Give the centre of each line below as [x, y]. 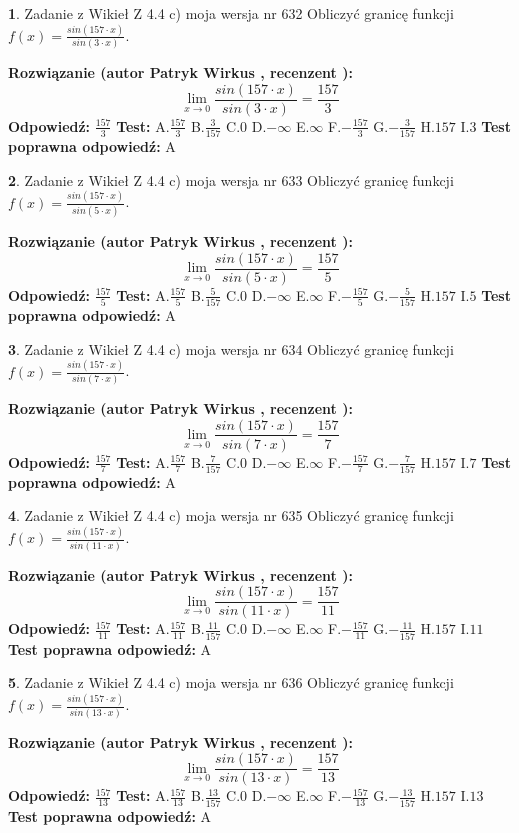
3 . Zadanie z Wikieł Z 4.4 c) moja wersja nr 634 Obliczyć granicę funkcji [231, 348]
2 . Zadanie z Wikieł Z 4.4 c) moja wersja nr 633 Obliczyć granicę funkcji [231, 179]
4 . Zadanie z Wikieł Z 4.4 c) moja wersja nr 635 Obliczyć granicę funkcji [231, 515]
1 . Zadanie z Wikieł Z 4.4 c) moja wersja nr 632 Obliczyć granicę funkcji [231, 13]
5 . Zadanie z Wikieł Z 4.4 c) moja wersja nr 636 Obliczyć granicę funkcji [231, 682]
